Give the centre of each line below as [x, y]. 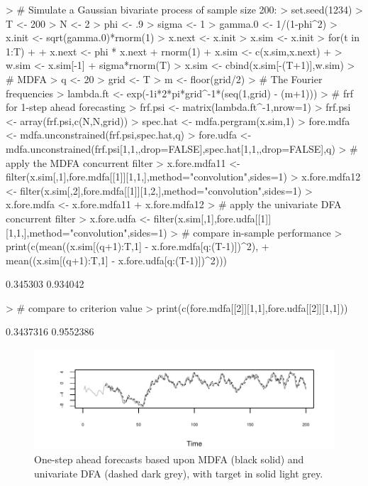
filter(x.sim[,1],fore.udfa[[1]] [212, 218]
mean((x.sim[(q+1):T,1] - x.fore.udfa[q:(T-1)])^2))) [117, 260]
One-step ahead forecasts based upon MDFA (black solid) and [169, 459]
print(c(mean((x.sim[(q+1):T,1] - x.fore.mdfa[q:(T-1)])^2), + [138, 246]
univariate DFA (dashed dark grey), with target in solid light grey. [179, 473]
